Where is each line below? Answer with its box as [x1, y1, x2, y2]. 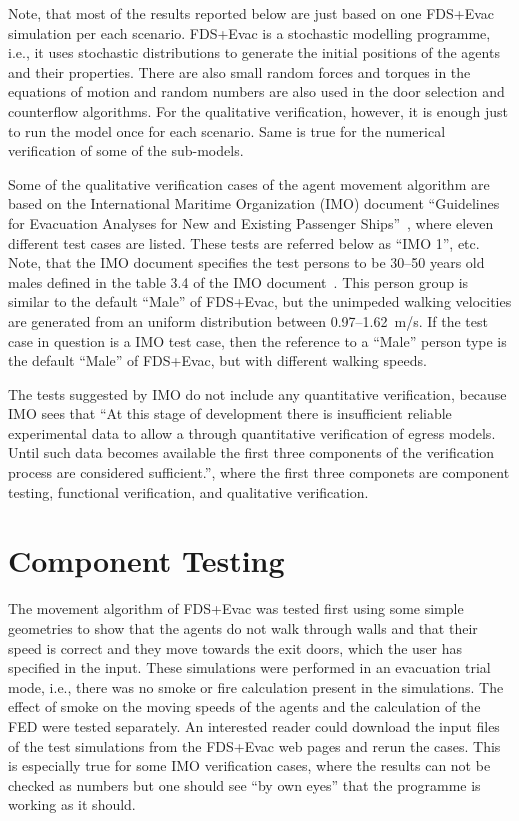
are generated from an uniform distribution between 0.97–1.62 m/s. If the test [8, 310, 488, 331]
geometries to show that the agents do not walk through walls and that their [8, 617, 478, 638]
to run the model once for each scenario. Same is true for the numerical [8, 120, 446, 141]
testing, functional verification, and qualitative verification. [8, 481, 369, 502]
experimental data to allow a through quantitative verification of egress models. [8, 422, 496, 443]
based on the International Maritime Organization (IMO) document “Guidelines [8, 193, 500, 214]
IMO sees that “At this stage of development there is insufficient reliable [8, 403, 452, 424]
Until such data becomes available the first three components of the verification [8, 442, 495, 463]
